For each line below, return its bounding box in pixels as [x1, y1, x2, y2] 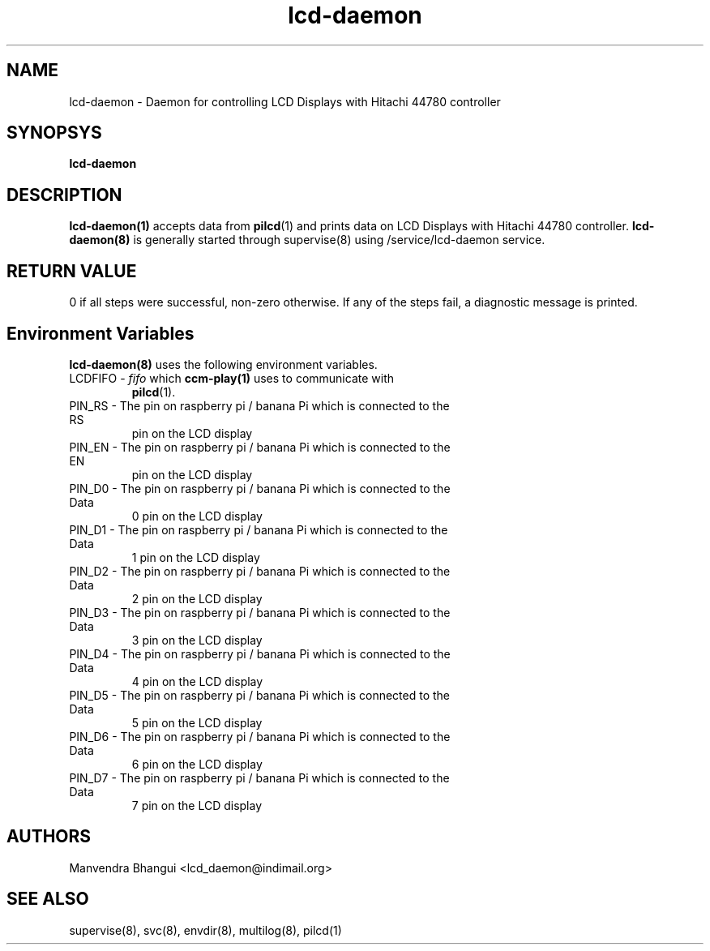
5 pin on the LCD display [131, 715, 263, 730]
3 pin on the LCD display [131, 632, 263, 647]
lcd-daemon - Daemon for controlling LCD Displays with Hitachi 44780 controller [69, 94, 501, 109]
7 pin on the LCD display [131, 798, 263, 812]
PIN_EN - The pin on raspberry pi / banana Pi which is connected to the [69, 439, 451, 454]
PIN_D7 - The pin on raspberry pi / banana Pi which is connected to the [69, 770, 450, 785]
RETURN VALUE [6, 260, 137, 281]
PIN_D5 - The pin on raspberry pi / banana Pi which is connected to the [69, 688, 451, 702]
